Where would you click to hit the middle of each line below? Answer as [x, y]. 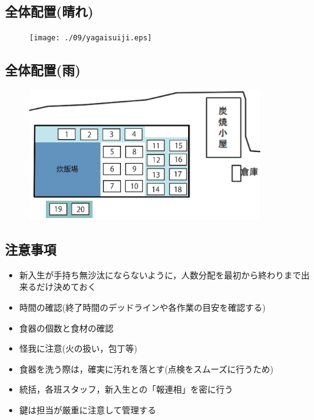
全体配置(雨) [43, 70]
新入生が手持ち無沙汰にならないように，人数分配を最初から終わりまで [160, 274]
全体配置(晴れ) [49, 11]
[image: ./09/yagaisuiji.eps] [91, 38]
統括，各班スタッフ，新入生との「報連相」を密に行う [126, 389]
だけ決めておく [66, 287]
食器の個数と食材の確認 [66, 328]
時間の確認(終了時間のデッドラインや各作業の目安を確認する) [142, 307]
